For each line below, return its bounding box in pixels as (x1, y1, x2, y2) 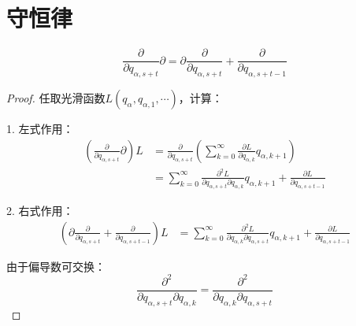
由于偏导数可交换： (6, 257, 106, 274)
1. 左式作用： (6, 120, 74, 136)
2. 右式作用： (6, 202, 74, 218)
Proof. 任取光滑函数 (6, 89, 106, 106)
